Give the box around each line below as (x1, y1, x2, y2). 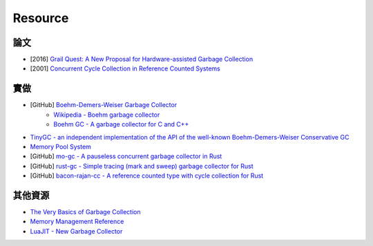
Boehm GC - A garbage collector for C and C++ (53, 120, 189, 129)
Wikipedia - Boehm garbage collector (53, 111, 160, 119)
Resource (12, 10, 69, 26)
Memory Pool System (30, 142, 91, 151)
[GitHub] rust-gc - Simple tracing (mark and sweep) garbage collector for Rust (30, 162, 254, 170)
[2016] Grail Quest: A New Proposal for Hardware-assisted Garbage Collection (30, 55, 254, 64)
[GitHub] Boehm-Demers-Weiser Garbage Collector (30, 101, 178, 109)
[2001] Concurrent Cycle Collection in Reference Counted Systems (30, 64, 220, 73)
